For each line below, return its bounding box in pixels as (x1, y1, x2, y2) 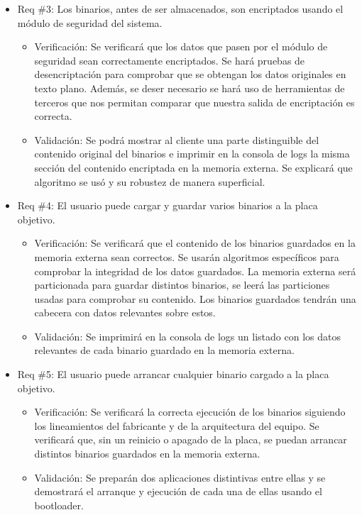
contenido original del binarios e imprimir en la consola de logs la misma (34, 146, 350, 161)
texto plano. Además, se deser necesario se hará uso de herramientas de (34, 80, 345, 95)
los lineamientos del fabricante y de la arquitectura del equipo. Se (34, 418, 319, 433)
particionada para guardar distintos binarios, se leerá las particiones (34, 277, 330, 292)
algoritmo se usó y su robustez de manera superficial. (34, 174, 265, 189)
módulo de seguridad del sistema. (17, 15, 163, 30)
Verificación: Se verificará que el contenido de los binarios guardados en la (34, 236, 356, 250)
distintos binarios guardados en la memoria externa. (34, 446, 260, 461)
